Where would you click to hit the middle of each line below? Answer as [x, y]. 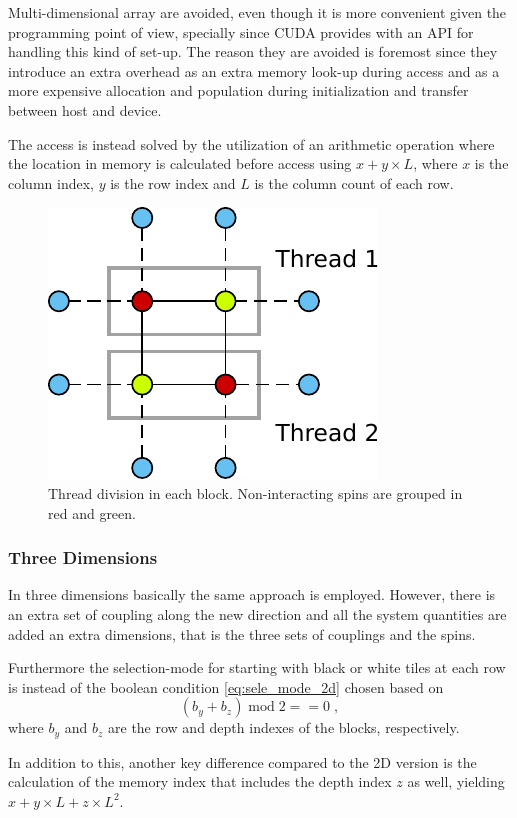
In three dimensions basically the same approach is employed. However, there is [252, 594]
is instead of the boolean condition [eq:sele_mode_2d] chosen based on [226, 686]
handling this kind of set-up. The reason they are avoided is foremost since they [253, 51]
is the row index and [173, 182]
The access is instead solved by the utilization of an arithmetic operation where [251, 143]
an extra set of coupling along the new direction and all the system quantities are [257, 613]
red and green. [92, 512]
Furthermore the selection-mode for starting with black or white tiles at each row [257, 667]
